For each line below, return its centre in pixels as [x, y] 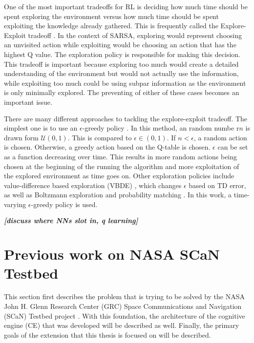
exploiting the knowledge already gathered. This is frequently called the [111, 26]
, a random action [220, 137]
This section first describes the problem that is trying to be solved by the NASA [125, 296]
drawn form [21, 137]
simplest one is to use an [41, 128]
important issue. [28, 102]
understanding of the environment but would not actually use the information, [121, 73]
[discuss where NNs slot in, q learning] [71, 220]
